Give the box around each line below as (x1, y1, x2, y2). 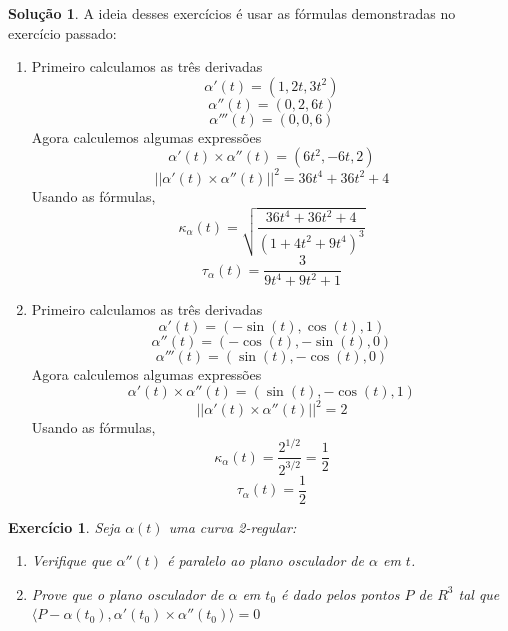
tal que (458, 583, 500, 604)
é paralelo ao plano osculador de (167, 550, 364, 571)
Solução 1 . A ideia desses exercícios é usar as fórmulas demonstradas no (8, 3, 456, 23)
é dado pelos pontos (281, 583, 400, 604)
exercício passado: (8, 22, 117, 43)
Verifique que (31, 550, 112, 571)
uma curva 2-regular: (168, 516, 297, 537)
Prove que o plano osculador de (31, 583, 224, 604)
